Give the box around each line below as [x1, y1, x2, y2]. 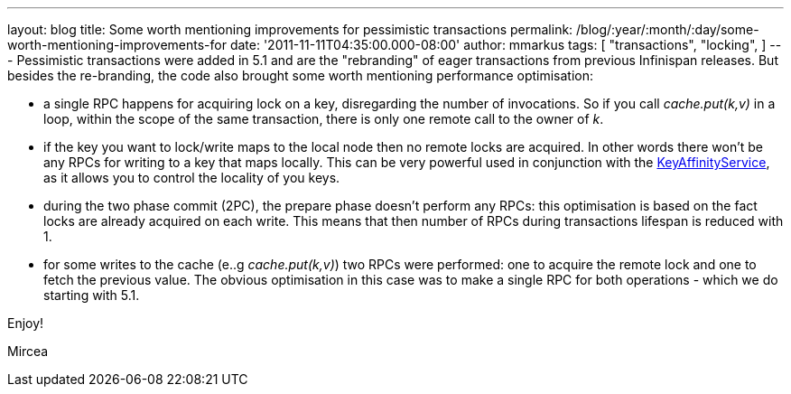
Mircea [7, 343, 49, 359]
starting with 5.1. [43, 287, 140, 303]
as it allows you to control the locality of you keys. [43, 170, 340, 185]
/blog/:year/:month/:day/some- [576, 22, 759, 37]
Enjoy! [7, 315, 44, 331]
